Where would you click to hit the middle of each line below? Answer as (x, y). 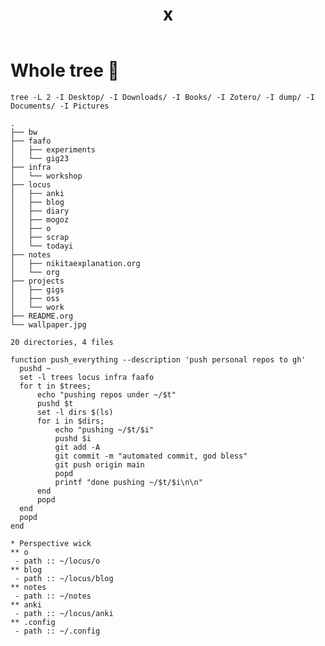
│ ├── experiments (53, 149)
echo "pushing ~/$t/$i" (104, 429)
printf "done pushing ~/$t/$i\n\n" (128, 482)
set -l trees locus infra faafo (87, 377)
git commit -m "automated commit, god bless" (151, 456)
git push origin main (99, 464)
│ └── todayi (42, 246)
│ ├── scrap (40, 237)
